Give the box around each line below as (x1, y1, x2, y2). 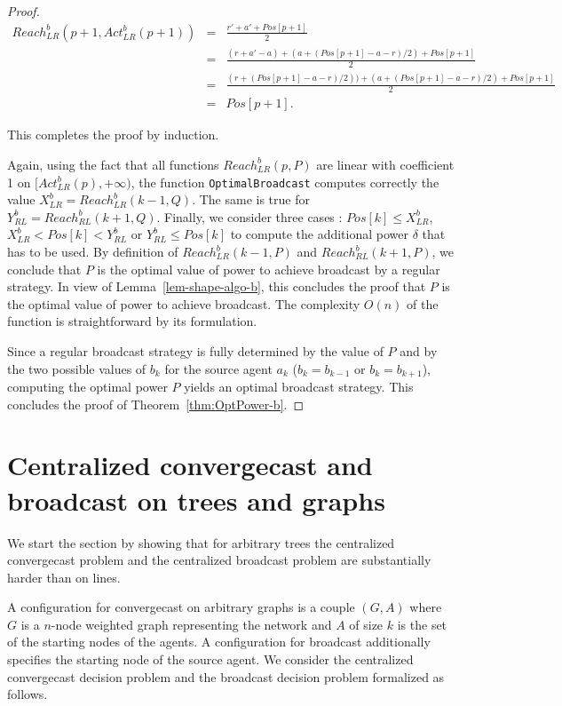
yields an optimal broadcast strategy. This (184, 377, 414, 396)
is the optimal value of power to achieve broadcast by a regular (97, 259, 440, 278)
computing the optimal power (7, 377, 168, 396)
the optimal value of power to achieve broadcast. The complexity (7, 294, 360, 313)
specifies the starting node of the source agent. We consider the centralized (7, 650, 414, 669)
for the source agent (164, 359, 273, 377)
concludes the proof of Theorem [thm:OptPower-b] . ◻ (7, 394, 305, 413)
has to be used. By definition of (7, 242, 178, 260)
